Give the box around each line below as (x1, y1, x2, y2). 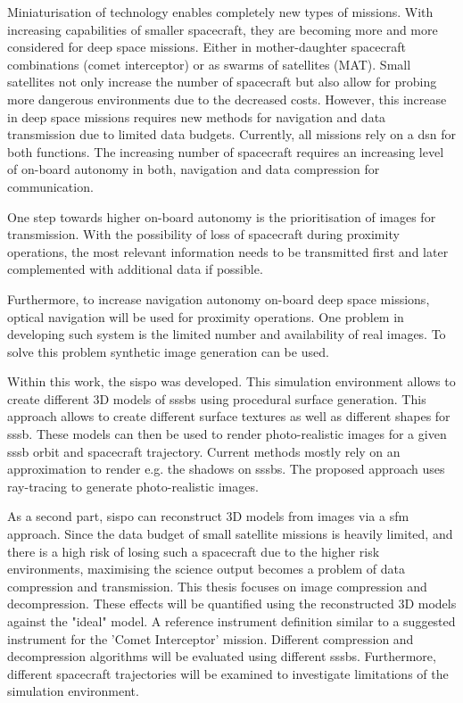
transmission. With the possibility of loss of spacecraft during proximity (7, 225, 400, 244)
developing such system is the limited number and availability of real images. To (7, 325, 446, 343)
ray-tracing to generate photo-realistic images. (7, 476, 259, 495)
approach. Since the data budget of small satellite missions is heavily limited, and (7, 525, 453, 543)
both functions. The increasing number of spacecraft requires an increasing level (7, 142, 444, 161)
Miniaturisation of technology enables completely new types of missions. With (7, 3, 434, 21)
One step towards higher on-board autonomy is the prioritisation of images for (7, 207, 436, 226)
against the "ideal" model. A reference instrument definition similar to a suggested (7, 612, 456, 630)
